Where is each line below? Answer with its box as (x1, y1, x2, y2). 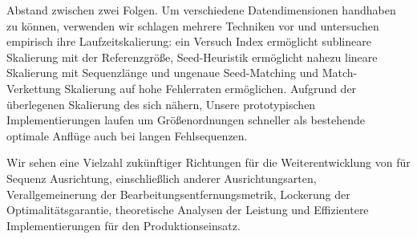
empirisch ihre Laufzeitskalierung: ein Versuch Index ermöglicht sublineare (6, 33, 371, 50)
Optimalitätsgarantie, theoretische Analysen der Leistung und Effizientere (6, 201, 369, 218)
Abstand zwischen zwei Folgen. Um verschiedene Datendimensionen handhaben (6, 2, 396, 18)
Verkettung (6, 79, 61, 96)
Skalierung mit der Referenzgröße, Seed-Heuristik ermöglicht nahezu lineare (6, 48, 378, 65)
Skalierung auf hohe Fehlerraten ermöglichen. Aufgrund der (64, 79, 357, 96)
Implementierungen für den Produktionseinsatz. (6, 217, 241, 233)
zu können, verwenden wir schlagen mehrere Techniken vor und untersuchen (6, 17, 379, 34)
